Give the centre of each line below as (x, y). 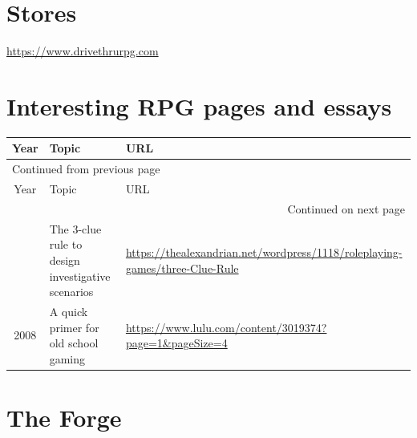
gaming (67, 358)
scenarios (71, 292)
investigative (80, 276)
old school (74, 343)
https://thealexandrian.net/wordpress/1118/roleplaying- (264, 252)
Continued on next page (346, 208)
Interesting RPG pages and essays (199, 105)
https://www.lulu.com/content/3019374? (226, 327)
